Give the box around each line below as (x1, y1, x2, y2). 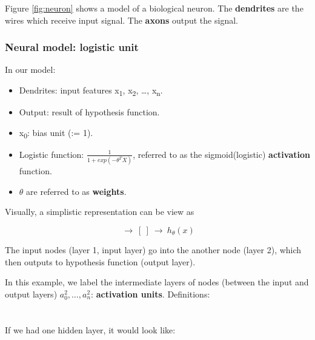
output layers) (5, 287, 58, 300)
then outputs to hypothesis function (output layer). (5, 255, 196, 268)
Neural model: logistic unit (5, 39, 139, 55)
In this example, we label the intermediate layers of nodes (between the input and (5, 276, 309, 288)
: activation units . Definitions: (91, 287, 210, 300)
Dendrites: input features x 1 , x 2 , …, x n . (19, 84, 163, 98)
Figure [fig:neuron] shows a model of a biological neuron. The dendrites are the (5, 2, 303, 14)
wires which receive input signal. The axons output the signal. (5, 13, 238, 26)
